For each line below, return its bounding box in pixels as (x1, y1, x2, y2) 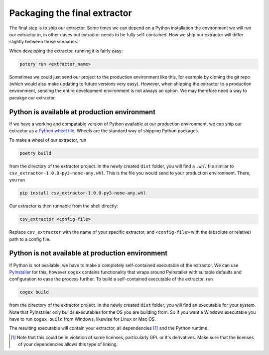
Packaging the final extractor (9, 7, 132, 18)
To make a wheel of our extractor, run (9, 137, 87, 143)
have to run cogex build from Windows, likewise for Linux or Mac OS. (9, 316, 156, 322)
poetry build (19, 150, 52, 156)
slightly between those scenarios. (9, 39, 79, 45)
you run (9, 177, 25, 183)
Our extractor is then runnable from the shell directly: (9, 203, 119, 209)
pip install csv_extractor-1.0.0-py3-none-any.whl (19, 190, 146, 196)
